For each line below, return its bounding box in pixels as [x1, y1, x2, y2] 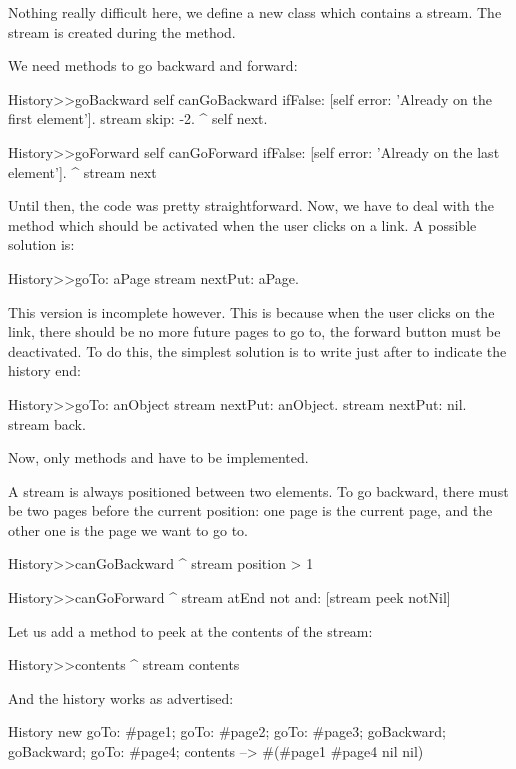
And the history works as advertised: [8, 687, 234, 708]
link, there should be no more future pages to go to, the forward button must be [8, 321, 501, 342]
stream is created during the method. [8, 21, 236, 42]
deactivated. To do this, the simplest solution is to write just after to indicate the [8, 340, 507, 361]
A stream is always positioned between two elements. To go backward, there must [8, 480, 509, 501]
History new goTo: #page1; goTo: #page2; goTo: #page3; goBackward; [8, 721, 446, 742]
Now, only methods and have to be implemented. [8, 447, 309, 468]
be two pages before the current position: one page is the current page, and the [8, 500, 493, 521]
